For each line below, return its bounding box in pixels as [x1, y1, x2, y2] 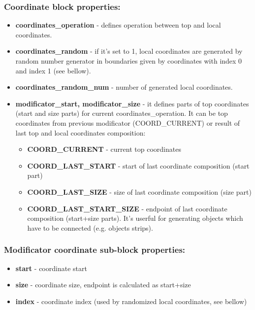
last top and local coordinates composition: [15, 127, 146, 138]
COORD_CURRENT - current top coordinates [27, 144, 181, 154]
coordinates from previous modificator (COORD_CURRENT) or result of [15, 117, 240, 128]
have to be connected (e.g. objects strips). [27, 222, 153, 233]
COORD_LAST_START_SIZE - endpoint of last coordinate [27, 203, 227, 213]
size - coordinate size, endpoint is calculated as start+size [15, 279, 191, 290]
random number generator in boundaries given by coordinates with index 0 [15, 56, 242, 66]
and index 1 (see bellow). [15, 65, 91, 75]
